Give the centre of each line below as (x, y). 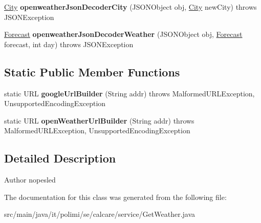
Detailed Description (60, 158)
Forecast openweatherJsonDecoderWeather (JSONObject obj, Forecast (123, 34)
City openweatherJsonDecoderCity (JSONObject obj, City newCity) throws (130, 7)
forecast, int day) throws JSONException (69, 44)
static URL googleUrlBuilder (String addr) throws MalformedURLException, (129, 93)
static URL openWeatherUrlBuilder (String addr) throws (99, 120)
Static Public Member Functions (92, 72)
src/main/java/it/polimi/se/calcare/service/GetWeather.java (100, 214)
